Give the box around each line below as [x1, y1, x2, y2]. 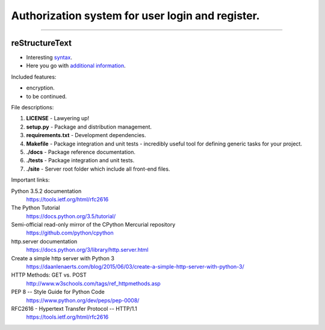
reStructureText [11, 38, 72, 48]
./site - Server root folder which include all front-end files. [26, 165, 170, 173]
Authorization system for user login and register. [11, 9, 260, 22]
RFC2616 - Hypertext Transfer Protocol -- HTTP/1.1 [11, 305, 138, 312]
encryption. [26, 84, 55, 91]
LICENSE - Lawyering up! [26, 115, 90, 122]
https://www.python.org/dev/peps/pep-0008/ [26, 296, 140, 304]
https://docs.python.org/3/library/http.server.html [26, 246, 149, 254]
